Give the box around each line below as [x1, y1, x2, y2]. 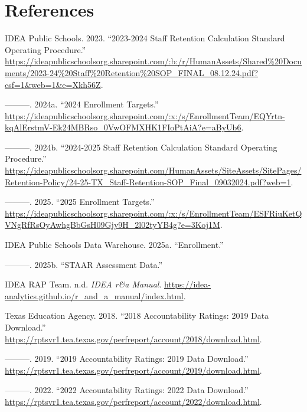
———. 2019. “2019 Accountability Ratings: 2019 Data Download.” [5, 352, 249, 365]
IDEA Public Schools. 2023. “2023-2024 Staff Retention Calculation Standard [5, 32, 285, 44]
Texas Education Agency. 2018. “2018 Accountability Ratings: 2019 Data [5, 309, 269, 322]
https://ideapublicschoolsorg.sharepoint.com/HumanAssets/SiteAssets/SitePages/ [5, 164, 302, 176]
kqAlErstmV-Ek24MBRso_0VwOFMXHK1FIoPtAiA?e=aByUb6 [5, 121, 241, 133]
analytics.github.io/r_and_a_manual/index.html [5, 289, 184, 302]
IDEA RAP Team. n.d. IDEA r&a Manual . [5, 278, 162, 290]
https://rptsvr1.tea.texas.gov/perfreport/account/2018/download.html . [5, 332, 262, 345]
